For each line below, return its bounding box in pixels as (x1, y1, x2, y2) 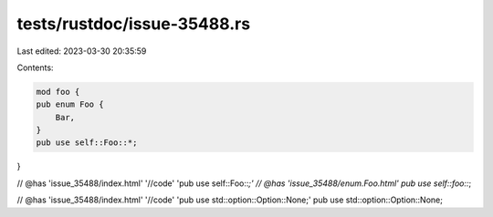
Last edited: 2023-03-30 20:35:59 (16, 46, 147, 57)
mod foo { (36, 87, 80, 97)
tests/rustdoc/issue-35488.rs (16, 14, 251, 34)
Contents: (16, 62, 54, 73)
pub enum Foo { (36, 99, 104, 109)
